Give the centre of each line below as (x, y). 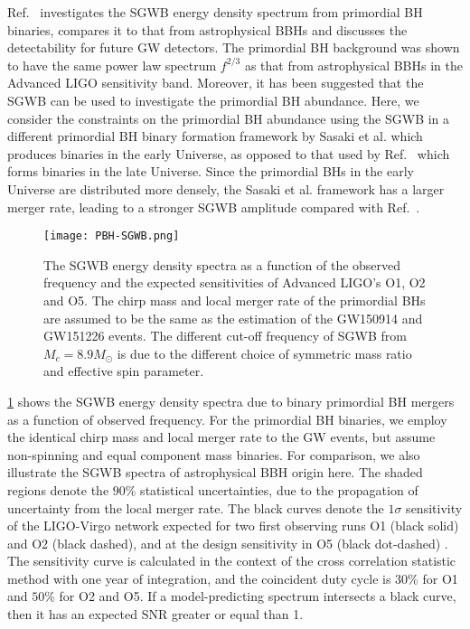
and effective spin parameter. (124, 371)
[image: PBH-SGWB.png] (112, 236)
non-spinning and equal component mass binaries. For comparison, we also (214, 454)
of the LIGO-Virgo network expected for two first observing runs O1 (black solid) (233, 526)
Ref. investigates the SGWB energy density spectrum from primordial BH (215, 12)
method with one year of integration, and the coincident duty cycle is (199, 578)
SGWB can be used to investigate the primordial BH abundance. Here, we (213, 100)
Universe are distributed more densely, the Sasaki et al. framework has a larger (226, 188)
